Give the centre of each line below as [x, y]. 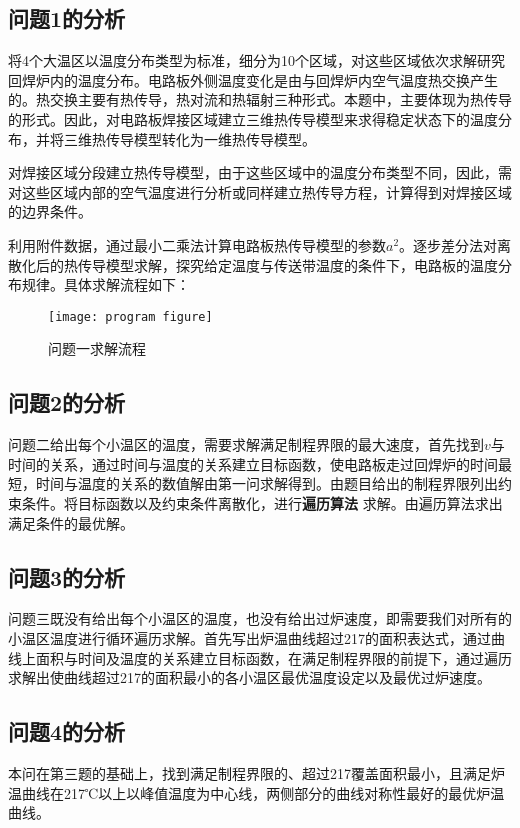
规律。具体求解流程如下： [105, 284]
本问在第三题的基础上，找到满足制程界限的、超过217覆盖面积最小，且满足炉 [256, 772]
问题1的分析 [67, 18]
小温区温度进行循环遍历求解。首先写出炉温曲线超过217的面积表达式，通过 [249, 637]
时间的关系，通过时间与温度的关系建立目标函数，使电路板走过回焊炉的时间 [253, 463]
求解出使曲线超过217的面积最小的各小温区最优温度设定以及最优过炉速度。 [249, 677]
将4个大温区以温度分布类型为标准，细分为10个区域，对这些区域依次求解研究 [256, 60]
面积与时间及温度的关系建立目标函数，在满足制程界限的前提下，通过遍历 [273, 657]
